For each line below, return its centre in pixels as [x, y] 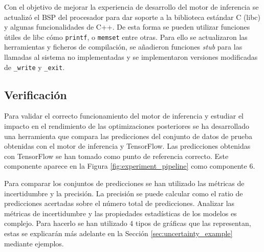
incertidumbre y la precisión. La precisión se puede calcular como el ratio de [124, 193]
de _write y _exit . [35, 67]
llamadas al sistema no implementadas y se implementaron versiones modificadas [131, 57]
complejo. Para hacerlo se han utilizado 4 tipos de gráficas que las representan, [128, 223]
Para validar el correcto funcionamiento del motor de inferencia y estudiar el [124, 116]
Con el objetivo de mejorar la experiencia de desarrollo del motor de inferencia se [131, 7]
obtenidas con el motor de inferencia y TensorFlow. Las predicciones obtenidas [127, 146]
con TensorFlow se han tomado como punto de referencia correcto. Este [116, 156]
